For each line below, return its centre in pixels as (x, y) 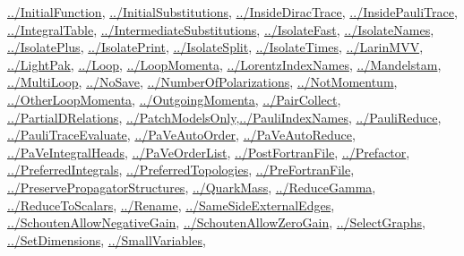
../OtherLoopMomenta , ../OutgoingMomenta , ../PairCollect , (174, 99)
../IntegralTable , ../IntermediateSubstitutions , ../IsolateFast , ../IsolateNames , (221, 29)
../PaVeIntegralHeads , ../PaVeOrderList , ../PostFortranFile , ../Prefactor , (209, 152)
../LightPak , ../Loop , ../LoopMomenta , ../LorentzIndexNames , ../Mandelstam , (224, 64)
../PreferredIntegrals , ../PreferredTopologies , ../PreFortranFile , (181, 170)
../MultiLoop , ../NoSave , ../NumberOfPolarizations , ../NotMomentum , (202, 82)
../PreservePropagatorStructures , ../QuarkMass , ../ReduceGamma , (192, 187)
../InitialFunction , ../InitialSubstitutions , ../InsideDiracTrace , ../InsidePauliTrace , (232, 12)
